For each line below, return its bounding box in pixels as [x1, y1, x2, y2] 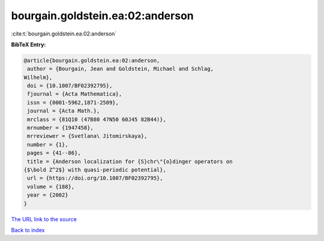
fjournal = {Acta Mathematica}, [27, 91, 122, 97]
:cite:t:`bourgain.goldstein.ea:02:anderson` [11, 30, 117, 37]
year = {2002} [27, 192, 68, 198]
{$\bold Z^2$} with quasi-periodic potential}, [23, 166, 166, 173]
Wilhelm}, [23, 74, 53, 81]
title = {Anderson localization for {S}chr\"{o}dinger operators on [27, 158, 233, 165]
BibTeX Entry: [11, 41, 46, 48]
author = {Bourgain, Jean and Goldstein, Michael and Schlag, [27, 66, 214, 72]
